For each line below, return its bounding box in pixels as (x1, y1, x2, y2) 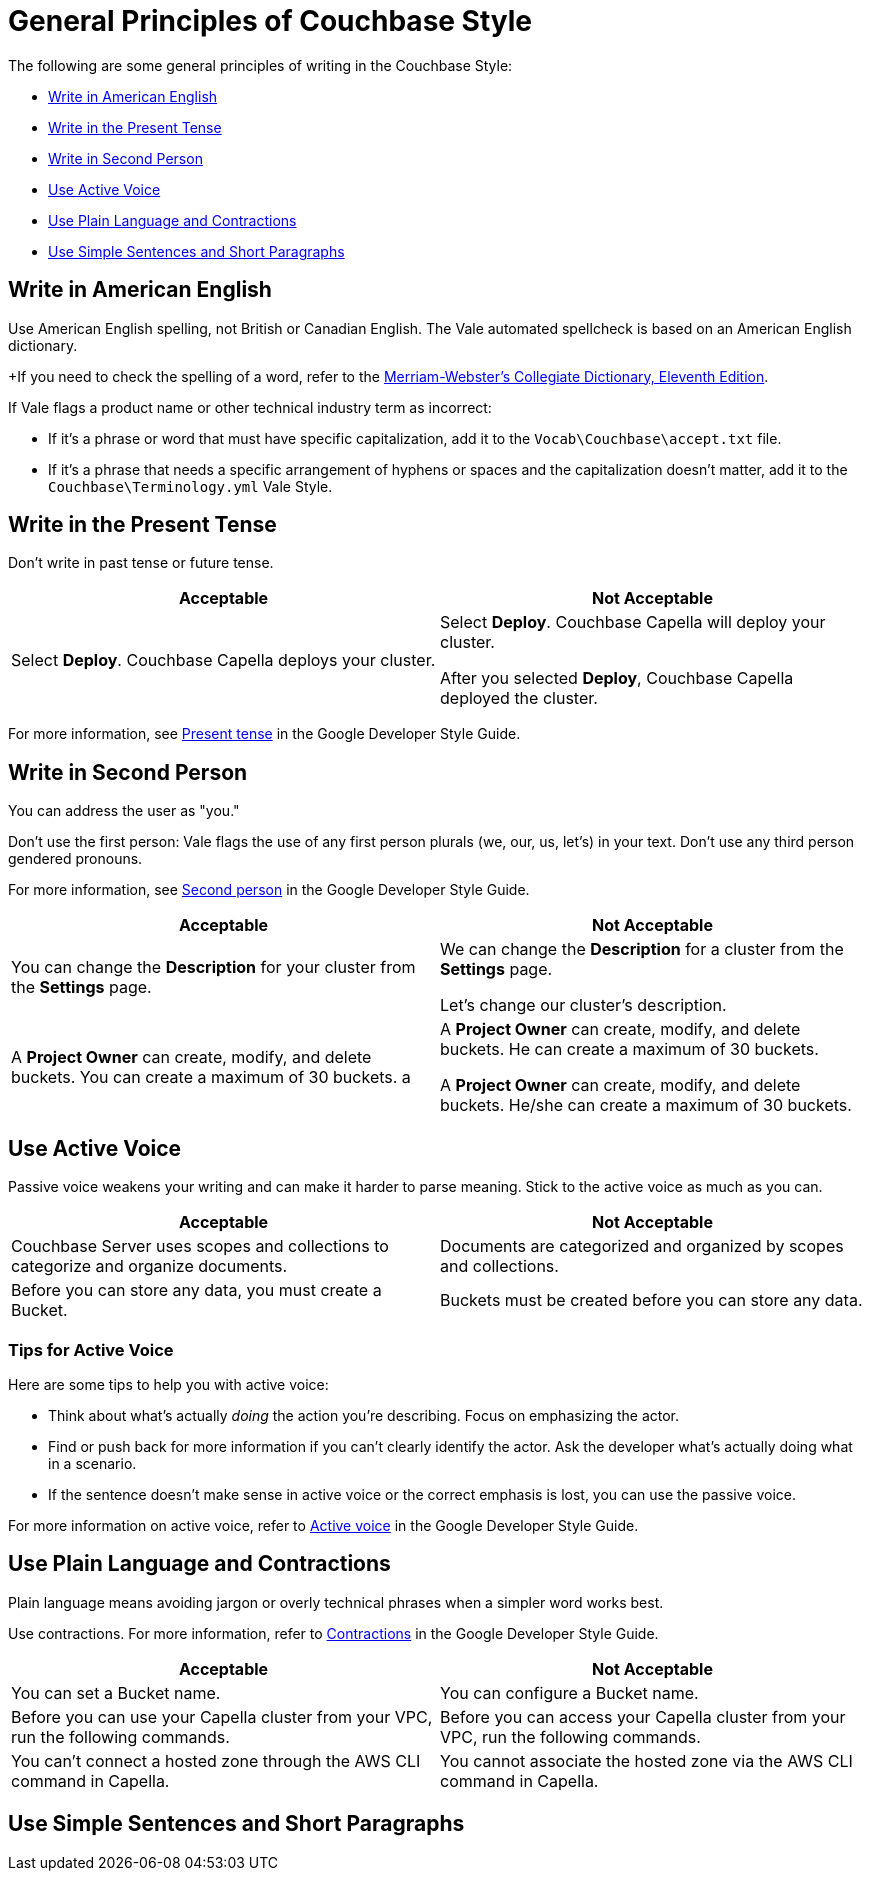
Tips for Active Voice (8, 1339, 174, 1360)
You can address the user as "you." (8, 802, 240, 820)
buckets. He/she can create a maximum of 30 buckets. (440, 1095, 852, 1116)
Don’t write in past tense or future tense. (8, 554, 274, 572)
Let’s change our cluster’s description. (440, 995, 727, 1016)
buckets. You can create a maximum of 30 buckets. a (11, 1067, 411, 1088)
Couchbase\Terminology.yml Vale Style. (48, 477, 333, 495)
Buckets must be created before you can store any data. (440, 1290, 863, 1311)
